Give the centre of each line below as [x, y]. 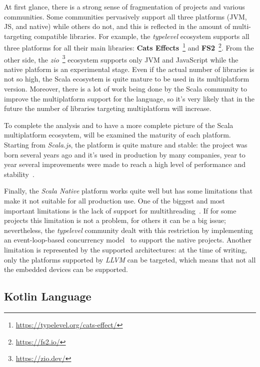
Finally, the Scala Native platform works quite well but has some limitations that [128, 191]
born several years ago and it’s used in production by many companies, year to [125, 154]
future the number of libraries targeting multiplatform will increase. [108, 108]
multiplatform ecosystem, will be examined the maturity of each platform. [117, 135]
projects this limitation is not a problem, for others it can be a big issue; [115, 220]
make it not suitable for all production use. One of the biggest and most [114, 200]
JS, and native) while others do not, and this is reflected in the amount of [117, 26]
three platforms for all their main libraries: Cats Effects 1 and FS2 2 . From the [129, 47]
